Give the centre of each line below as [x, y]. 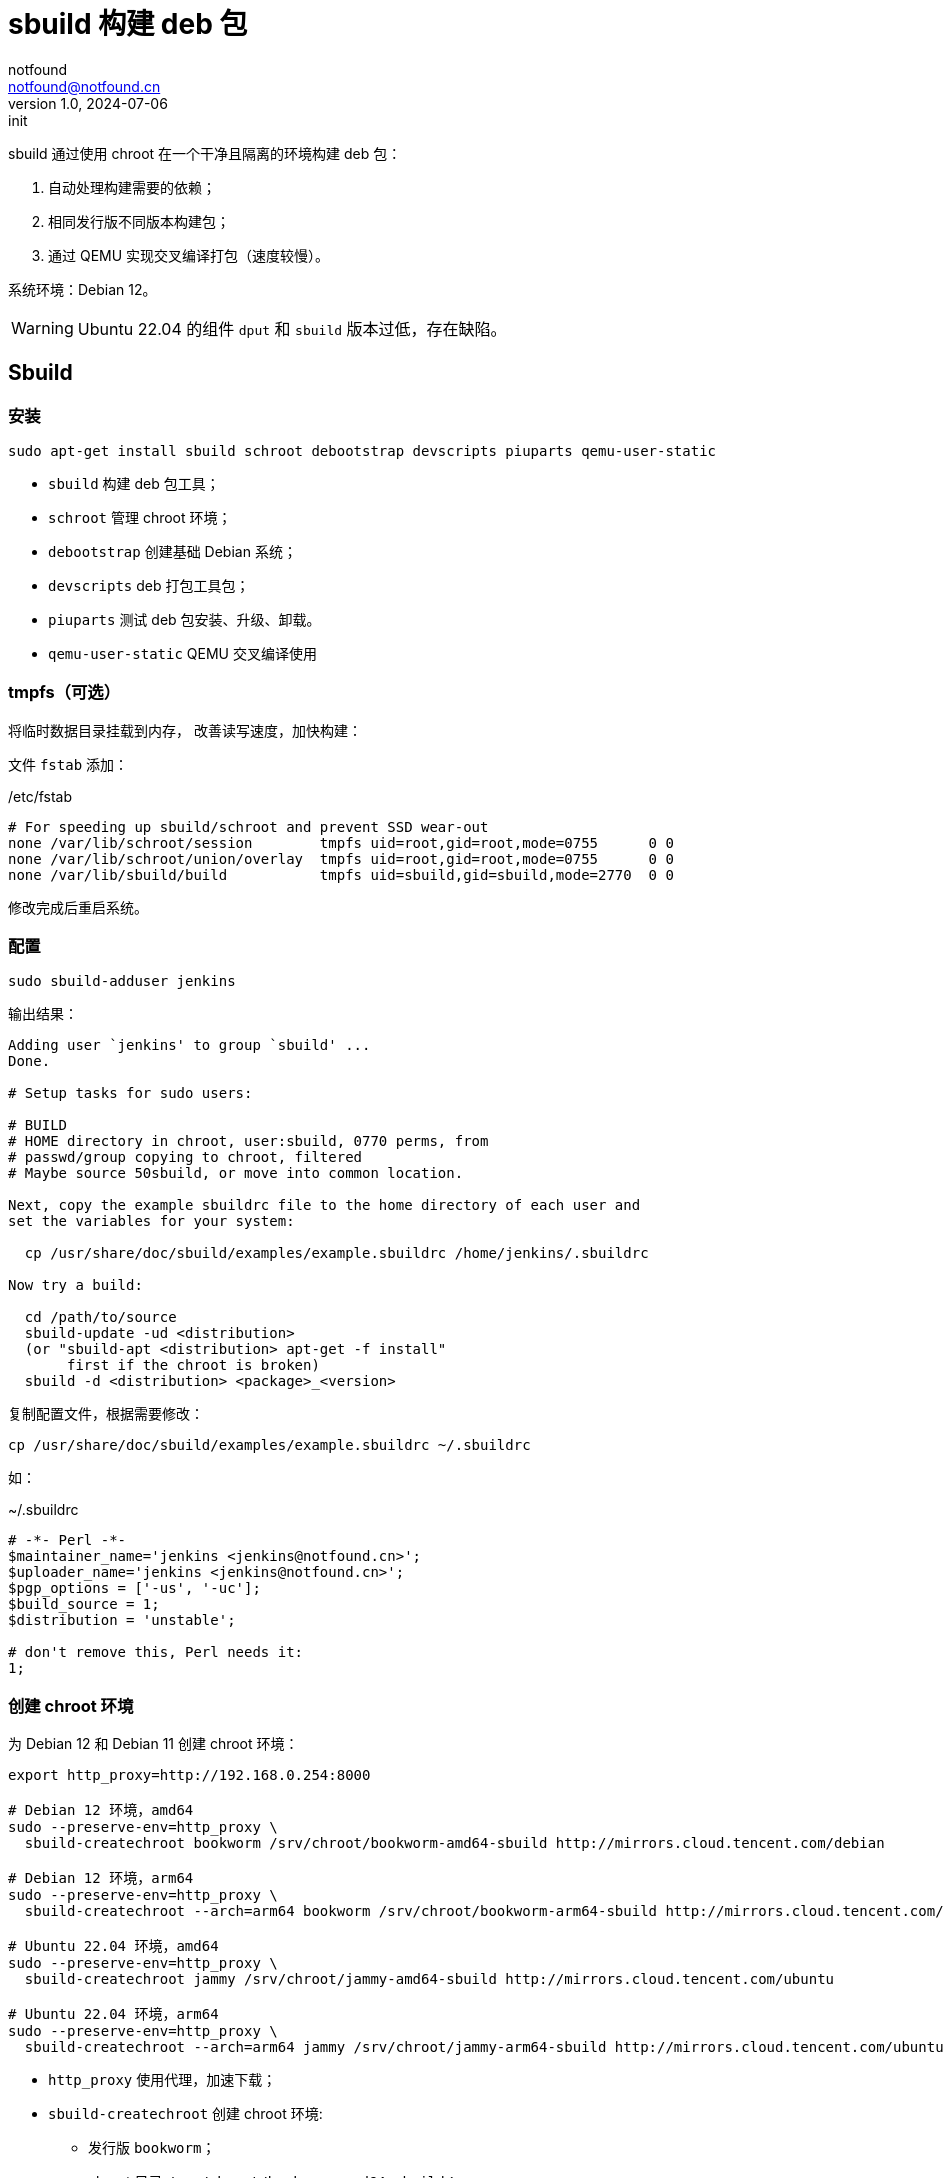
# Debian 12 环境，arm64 [101, 1878]
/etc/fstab [40, 796]
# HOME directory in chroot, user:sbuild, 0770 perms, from [248, 1141]
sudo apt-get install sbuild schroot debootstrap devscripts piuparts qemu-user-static [362, 450]
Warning [42, 327]
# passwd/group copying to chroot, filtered [185, 1157]
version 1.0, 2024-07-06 [88, 103]
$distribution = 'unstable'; [122, 1620]
